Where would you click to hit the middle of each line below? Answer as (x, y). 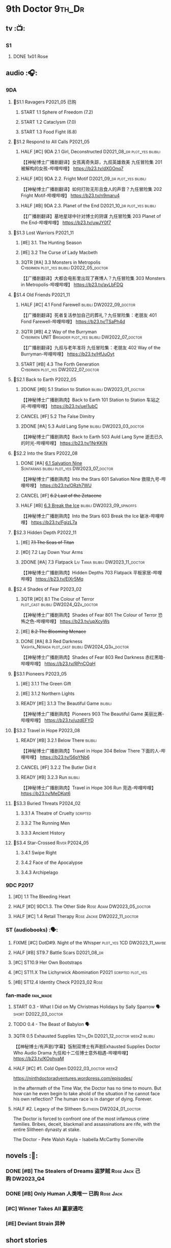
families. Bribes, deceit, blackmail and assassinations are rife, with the (87, 1124)
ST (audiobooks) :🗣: (32, 930)
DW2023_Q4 (28, 1178)
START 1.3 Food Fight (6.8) (49, 132)
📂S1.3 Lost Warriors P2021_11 (44, 233)
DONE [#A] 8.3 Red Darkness (52, 641)
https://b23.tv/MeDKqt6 (46, 793)
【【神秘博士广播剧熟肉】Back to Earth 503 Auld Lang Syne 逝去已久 (92, 436)
